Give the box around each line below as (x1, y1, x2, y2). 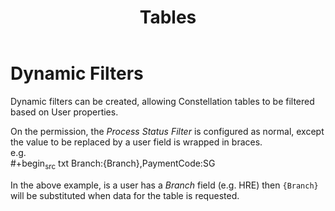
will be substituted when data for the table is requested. (10, 189, 240, 201)
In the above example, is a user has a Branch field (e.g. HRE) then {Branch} (10, 179, 319, 191)
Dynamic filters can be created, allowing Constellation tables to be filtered (10, 95, 315, 107)
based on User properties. (10, 106, 119, 118)
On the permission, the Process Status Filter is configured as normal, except (10, 125, 325, 137)
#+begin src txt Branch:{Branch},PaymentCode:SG (10, 157, 216, 171)
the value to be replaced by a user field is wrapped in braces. (10, 136, 263, 148)
